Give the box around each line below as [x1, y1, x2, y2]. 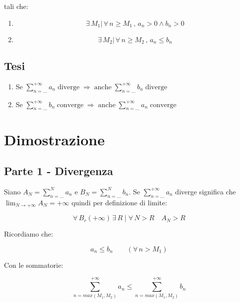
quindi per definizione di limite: [71, 197, 167, 207]
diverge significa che [175, 186, 236, 196]
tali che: [4, 1, 28, 11]
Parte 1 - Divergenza [4, 163, 113, 179]
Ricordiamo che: [4, 229, 53, 239]
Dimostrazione [4, 129, 105, 149]
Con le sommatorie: [4, 259, 64, 270]
